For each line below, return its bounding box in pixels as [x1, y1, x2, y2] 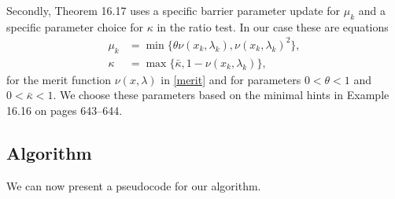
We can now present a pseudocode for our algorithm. [6, 177, 261, 193]
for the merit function [6, 71, 112, 87]
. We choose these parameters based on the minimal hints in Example [53, 87, 389, 103]
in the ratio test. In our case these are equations [157, 18, 389, 35]
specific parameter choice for [6, 18, 144, 35]
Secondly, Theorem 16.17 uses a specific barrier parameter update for [6, 2, 341, 18]
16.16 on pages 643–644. [6, 101, 123, 118]
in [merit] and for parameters [161, 71, 301, 87]
